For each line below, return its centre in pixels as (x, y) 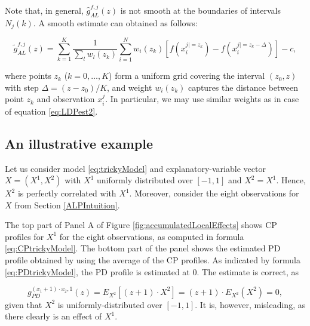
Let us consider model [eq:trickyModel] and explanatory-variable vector (135, 168)
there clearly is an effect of (53, 316)
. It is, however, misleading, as (250, 304)
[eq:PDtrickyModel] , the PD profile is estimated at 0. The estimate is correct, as (152, 271)
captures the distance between (243, 87)
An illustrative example (79, 143)
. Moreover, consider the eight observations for (214, 193)
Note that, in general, (44, 10)
